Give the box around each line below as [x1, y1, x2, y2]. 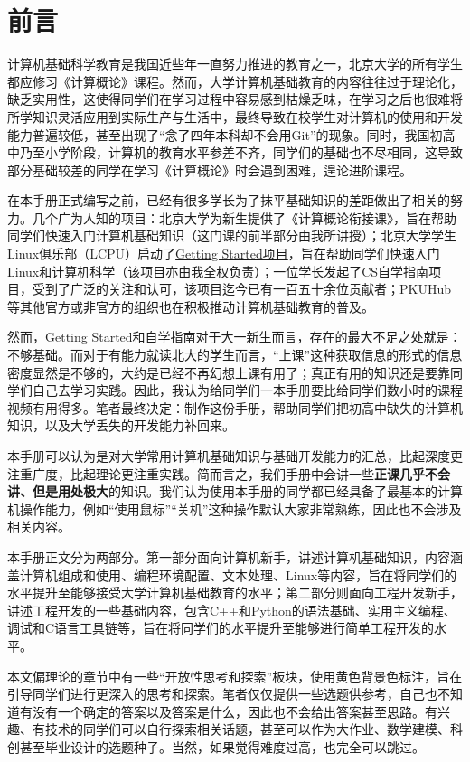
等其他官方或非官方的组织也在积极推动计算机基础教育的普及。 [7, 296, 374, 315]
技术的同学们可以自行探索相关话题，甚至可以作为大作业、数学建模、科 [44, 720, 463, 738]
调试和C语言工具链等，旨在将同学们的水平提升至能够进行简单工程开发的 [7, 618, 435, 637]
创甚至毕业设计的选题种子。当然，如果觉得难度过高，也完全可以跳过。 [7, 737, 425, 756]
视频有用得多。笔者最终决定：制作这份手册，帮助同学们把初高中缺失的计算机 [7, 398, 463, 417]
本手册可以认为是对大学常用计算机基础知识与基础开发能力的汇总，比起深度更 [7, 447, 463, 465]
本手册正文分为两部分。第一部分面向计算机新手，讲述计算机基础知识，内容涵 [7, 547, 463, 566]
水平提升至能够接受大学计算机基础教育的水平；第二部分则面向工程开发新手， [7, 583, 463, 602]
